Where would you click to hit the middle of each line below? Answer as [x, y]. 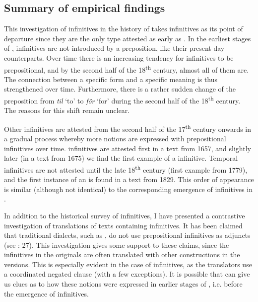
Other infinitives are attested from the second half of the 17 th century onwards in [128, 128]
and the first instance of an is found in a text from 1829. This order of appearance [129, 179]
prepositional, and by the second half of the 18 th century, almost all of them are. [127, 69]
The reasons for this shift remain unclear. [67, 110]
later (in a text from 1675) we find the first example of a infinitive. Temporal [121, 158]
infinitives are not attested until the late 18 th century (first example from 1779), [126, 169]
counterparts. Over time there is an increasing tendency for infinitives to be [119, 57]
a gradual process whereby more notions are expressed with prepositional [115, 139]
